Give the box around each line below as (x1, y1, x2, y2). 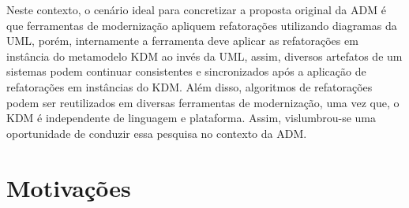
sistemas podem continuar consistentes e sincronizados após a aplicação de (6, 63, 366, 80)
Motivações (6, 171, 131, 203)
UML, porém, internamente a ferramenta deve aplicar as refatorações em (6, 32, 358, 49)
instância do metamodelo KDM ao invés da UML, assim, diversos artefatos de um (6, 47, 403, 64)
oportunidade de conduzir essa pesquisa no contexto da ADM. (6, 124, 307, 141)
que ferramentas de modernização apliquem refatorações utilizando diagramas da (6, 17, 397, 33)
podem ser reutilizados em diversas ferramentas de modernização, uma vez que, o (6, 94, 400, 110)
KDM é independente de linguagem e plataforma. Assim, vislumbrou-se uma (6, 110, 377, 126)
